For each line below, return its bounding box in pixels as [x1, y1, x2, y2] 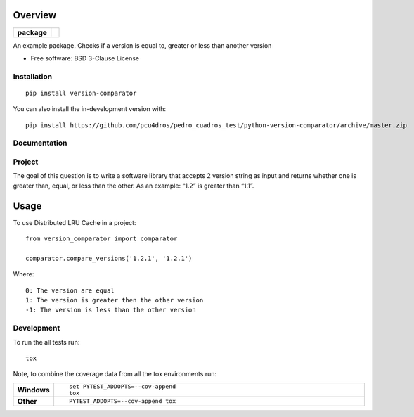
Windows [17, 385, 50, 394]
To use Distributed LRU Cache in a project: [13, 218, 136, 226]
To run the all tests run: [13, 338, 80, 346]
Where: [13, 270, 34, 278]
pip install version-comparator [25, 89, 137, 97]
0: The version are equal [25, 286, 115, 295]
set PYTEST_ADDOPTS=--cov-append [69, 383, 176, 390]
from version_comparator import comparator [25, 235, 178, 243]
